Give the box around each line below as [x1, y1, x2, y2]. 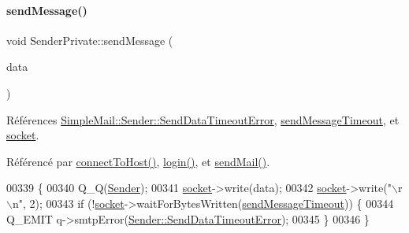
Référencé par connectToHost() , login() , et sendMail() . [6, 153, 270, 169]
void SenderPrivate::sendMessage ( [6, 31, 173, 48]
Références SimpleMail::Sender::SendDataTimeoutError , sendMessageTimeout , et [6, 111, 400, 128]
